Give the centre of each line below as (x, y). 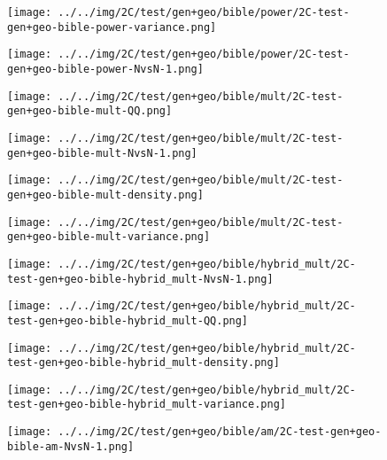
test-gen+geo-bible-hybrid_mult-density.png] (143, 363)
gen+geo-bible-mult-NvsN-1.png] (102, 153)
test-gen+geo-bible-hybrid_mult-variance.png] (147, 405)
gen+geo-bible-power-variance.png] (112, 27)
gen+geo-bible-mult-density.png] (105, 195)
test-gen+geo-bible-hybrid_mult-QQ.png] (128, 320)
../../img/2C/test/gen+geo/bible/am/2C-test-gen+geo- (220, 432)
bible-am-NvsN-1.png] (71, 446)
